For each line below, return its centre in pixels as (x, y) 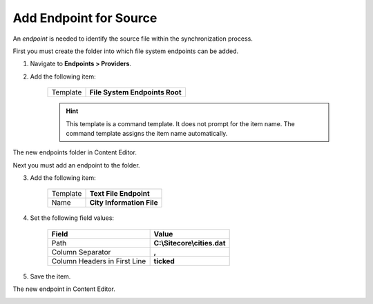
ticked (164, 261)
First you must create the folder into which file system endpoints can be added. (126, 51)
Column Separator (81, 252)
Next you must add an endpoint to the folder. (77, 165)
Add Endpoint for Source (85, 18)
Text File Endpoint (119, 194)
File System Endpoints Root (136, 92)
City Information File (124, 203)
